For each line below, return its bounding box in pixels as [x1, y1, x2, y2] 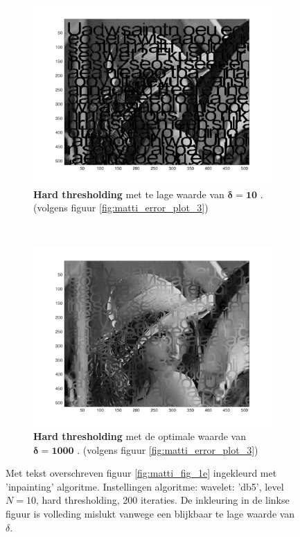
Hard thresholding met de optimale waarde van [33, 428, 246, 443]
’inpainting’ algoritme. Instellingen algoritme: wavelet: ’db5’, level [6, 479, 284, 493]
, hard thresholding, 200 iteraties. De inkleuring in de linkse [35, 493, 290, 507]
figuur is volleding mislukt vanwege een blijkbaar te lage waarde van [6, 506, 295, 520]
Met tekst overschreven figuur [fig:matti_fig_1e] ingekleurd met [6, 466, 277, 480]
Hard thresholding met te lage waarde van [33, 186, 224, 201]
